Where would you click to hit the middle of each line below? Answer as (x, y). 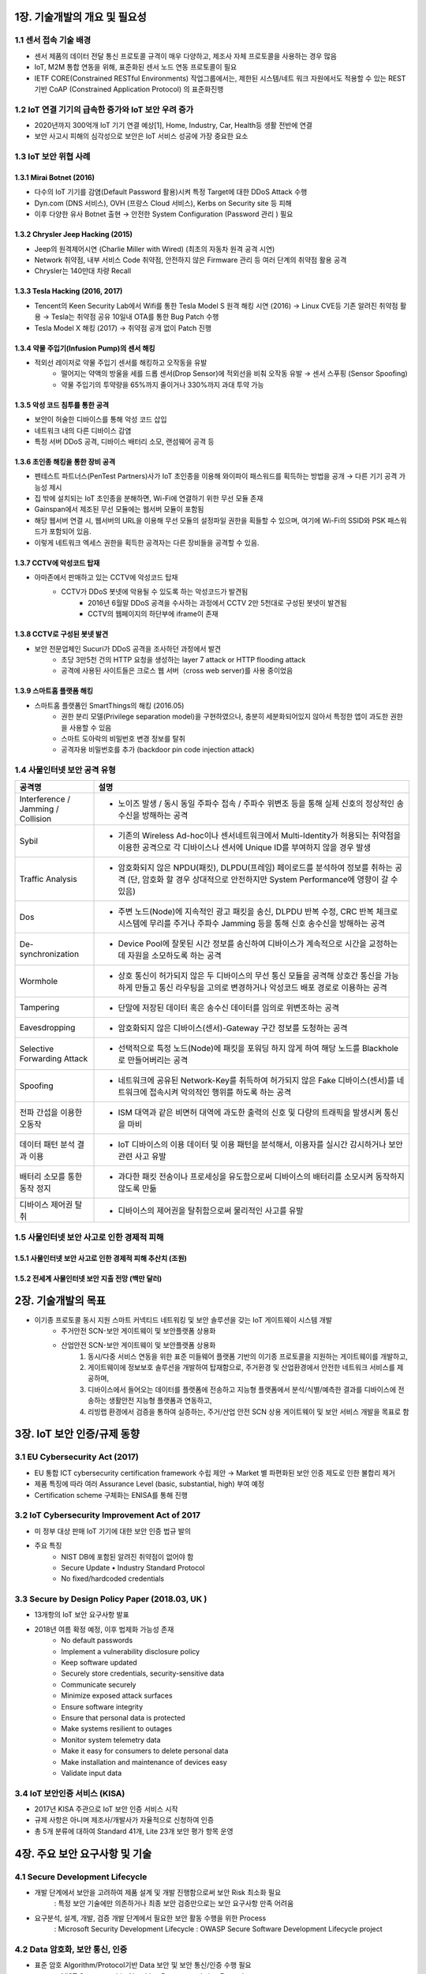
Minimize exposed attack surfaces (117, 1696)
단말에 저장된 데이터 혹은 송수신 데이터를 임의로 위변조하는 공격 (228, 1008)
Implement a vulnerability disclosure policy (131, 1651)
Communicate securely (99, 1684)
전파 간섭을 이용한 (51, 1113)
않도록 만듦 (137, 1188)
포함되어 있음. (70, 531)
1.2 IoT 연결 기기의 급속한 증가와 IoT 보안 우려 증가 (104, 109)
